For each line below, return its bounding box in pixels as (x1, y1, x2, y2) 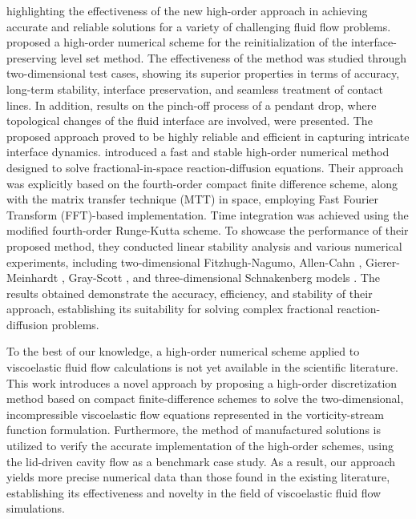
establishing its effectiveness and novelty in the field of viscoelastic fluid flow (6, 484, 382, 501)
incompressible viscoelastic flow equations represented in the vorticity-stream (6, 405, 384, 422)
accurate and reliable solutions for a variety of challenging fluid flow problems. (6, 18, 391, 34)
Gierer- (366, 253, 400, 270)
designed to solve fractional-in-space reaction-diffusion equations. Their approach (6, 159, 404, 175)
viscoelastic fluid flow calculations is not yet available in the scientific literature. (6, 359, 398, 376)
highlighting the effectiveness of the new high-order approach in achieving (6, 2, 368, 18)
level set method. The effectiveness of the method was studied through (60, 49, 407, 66)
